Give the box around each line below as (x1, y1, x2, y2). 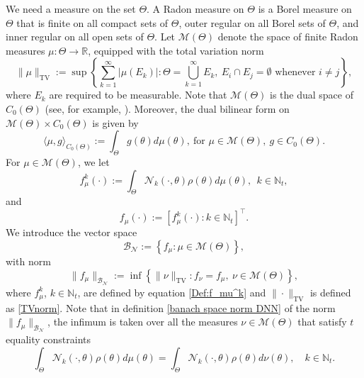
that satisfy (297, 314, 347, 329)
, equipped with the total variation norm (88, 43, 264, 57)
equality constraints (6, 332, 91, 347)
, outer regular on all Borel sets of (178, 15, 326, 30)
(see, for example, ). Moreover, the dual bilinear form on (45, 101, 290, 116)
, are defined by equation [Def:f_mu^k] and (77, 284, 266, 299)
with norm (6, 254, 51, 269)
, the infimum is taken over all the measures (47, 314, 238, 329)
